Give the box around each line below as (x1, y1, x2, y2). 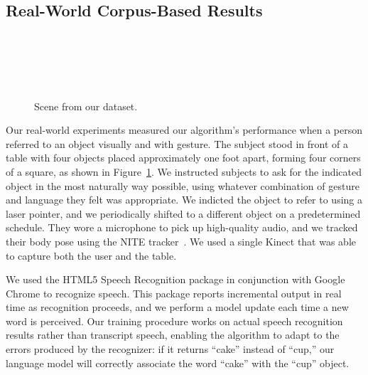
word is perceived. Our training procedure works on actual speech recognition (6, 313, 343, 328)
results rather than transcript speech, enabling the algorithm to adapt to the (6, 327, 340, 342)
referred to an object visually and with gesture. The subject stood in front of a (6, 136, 348, 151)
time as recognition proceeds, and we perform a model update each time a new (6, 300, 349, 315)
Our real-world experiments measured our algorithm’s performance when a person (6, 122, 362, 137)
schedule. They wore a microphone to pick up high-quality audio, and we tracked (6, 220, 358, 235)
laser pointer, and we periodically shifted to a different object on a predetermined (6, 206, 361, 221)
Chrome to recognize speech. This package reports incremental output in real (6, 285, 342, 300)
